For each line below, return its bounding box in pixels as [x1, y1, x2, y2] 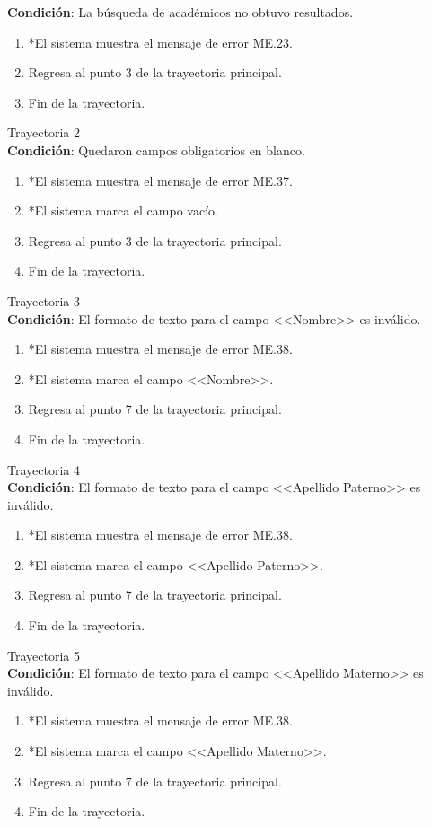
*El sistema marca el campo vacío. [28, 201, 218, 220]
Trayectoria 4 [7, 460, 80, 479]
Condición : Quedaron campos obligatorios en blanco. [7, 140, 305, 159]
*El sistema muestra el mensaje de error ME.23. [28, 32, 293, 51]
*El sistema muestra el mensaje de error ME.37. [28, 171, 293, 189]
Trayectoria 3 [7, 291, 80, 310]
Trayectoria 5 [7, 646, 80, 664]
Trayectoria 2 [7, 123, 80, 142]
